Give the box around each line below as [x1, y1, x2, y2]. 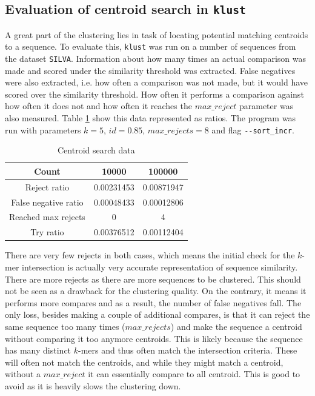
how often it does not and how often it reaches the [5, 99, 192, 112]
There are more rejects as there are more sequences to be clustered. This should [5, 272, 301, 285]
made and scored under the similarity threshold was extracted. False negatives [5, 64, 296, 76]
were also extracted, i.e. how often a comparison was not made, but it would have [5, 76, 308, 89]
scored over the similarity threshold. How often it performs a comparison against [5, 87, 304, 100]
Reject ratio [25, 180, 70, 193]
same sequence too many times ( [5, 320, 125, 332]
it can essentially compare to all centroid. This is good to [88, 367, 300, 380]
